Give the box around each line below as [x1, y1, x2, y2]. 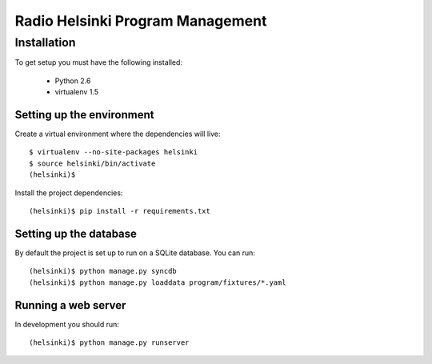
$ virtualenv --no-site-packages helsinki [29, 148, 198, 157]
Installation [14, 35, 76, 50]
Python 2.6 [54, 76, 91, 86]
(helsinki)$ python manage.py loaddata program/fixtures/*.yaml [29, 278, 287, 287]
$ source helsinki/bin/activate [29, 158, 156, 168]
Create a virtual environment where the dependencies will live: [14, 129, 221, 139]
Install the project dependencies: [14, 188, 123, 198]
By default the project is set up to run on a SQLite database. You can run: [14, 248, 256, 258]
